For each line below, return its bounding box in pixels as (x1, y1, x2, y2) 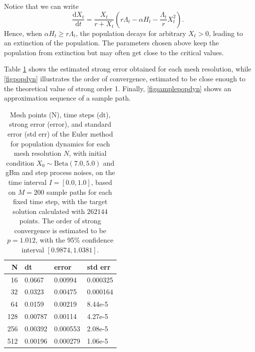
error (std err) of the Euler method (7, 128, 113, 139)
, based (91, 176, 112, 187)
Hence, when (4, 28, 42, 38)
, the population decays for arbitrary (76, 28, 186, 38)
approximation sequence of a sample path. (4, 93, 131, 103)
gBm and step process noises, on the (5, 167, 115, 177)
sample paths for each (46, 186, 112, 197)
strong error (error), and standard (9, 119, 112, 129)
